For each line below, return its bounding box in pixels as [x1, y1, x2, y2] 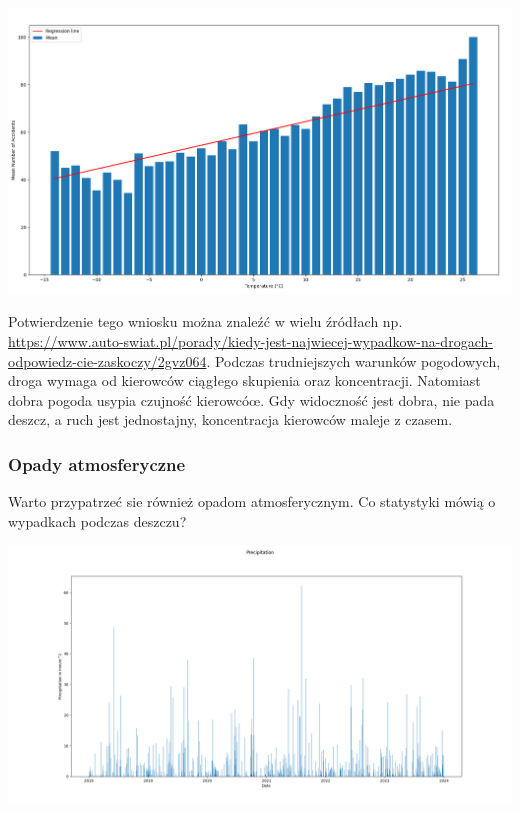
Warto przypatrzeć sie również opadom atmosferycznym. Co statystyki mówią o [8, 491, 496, 512]
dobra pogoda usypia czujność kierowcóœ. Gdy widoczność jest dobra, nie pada [8, 389, 495, 410]
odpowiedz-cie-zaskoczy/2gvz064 [8, 350, 207, 371]
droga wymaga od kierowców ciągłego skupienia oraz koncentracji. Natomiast [8, 370, 481, 391]
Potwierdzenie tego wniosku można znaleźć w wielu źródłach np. [8, 311, 403, 332]
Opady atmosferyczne [8, 451, 186, 476]
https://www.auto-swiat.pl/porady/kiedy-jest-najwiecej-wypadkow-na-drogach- [8, 330, 493, 351]
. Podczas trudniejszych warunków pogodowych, [206, 350, 501, 371]
